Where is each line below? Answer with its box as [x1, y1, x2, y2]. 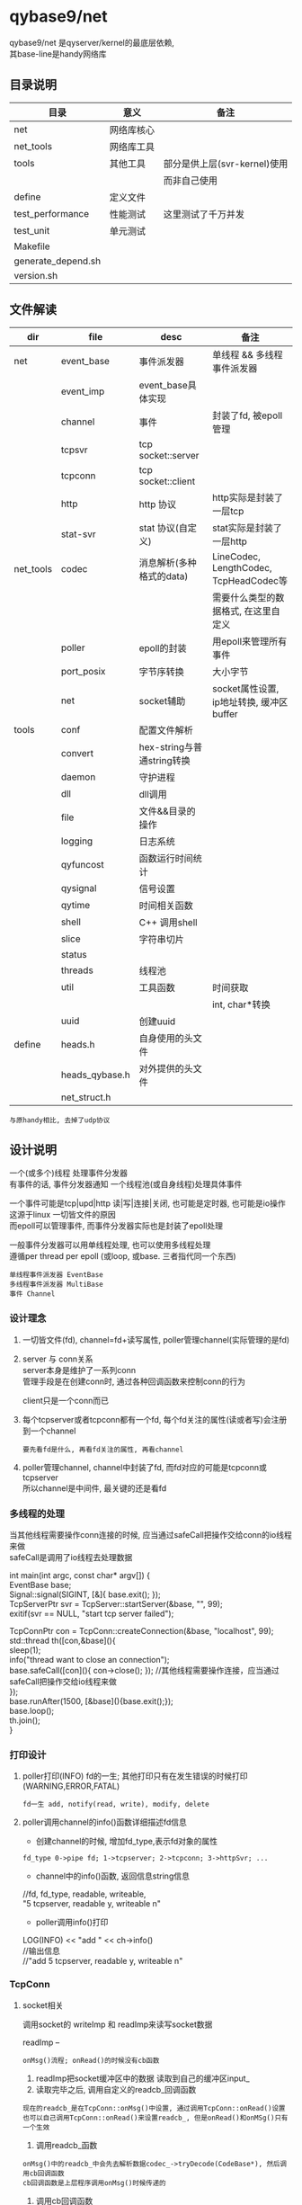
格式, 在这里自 [221, 604, 280, 617]
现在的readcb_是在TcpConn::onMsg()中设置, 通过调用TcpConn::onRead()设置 [22, 2103, 286, 2112]
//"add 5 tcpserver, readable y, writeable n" [22, 1956, 183, 1967]
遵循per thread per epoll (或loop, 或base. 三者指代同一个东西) [9, 1251, 236, 1262]
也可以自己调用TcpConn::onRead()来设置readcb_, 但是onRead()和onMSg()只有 [22, 2113, 289, 2122]
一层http [212, 535, 247, 548]
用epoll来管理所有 [212, 635, 288, 647]
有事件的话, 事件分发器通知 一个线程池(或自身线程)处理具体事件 [9, 1179, 243, 1190]
